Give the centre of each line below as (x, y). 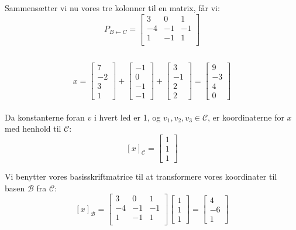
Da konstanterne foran (45, 117)
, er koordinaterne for (246, 117)
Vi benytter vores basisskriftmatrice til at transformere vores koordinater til (141, 176)
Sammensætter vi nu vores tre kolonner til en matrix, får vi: (112, 8)
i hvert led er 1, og (127, 117)
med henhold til (33, 128)
